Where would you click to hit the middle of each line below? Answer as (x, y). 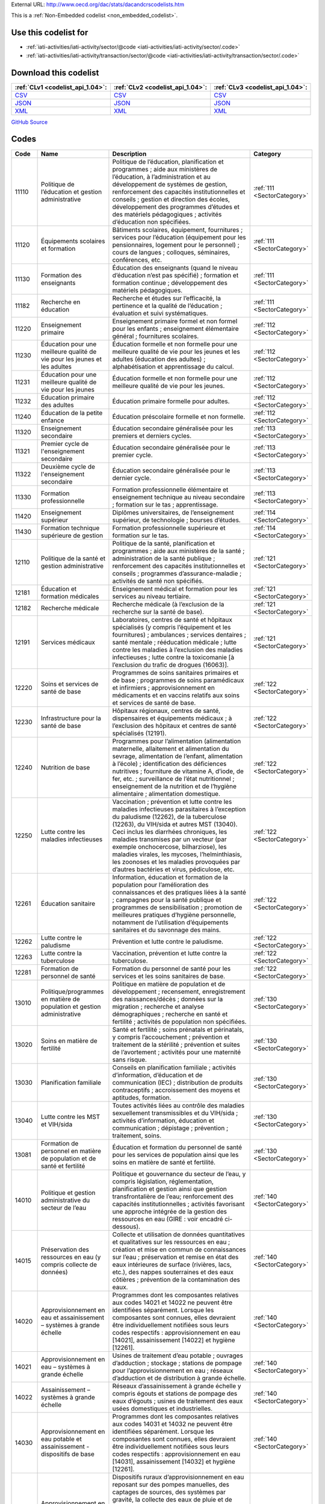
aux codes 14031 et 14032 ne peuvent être (172, 1424)
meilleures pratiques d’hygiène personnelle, (174, 914)
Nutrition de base (65, 767)
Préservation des (65, 1250)
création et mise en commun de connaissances (179, 1250)
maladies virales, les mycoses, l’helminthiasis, (177, 854)
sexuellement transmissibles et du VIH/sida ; (175, 1113)
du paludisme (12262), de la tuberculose (169, 816)
